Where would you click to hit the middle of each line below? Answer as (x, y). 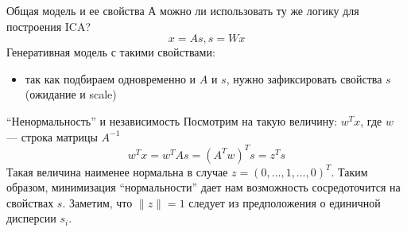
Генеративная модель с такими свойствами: (111, 52)
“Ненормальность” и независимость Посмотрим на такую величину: (172, 120)
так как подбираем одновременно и (110, 78)
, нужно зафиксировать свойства (304, 78)
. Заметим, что (97, 202)
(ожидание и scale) (71, 94)
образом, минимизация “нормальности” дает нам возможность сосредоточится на (203, 187)
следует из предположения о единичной (285, 202)
